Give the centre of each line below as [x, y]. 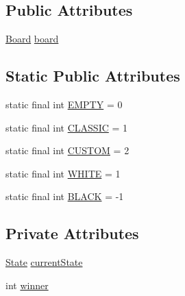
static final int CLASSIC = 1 [67, 127]
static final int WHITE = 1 [63, 173]
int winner [27, 285]
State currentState [44, 262]
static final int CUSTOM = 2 [67, 150]
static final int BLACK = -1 [65, 196]
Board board [32, 39]
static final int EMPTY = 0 [64, 104]
